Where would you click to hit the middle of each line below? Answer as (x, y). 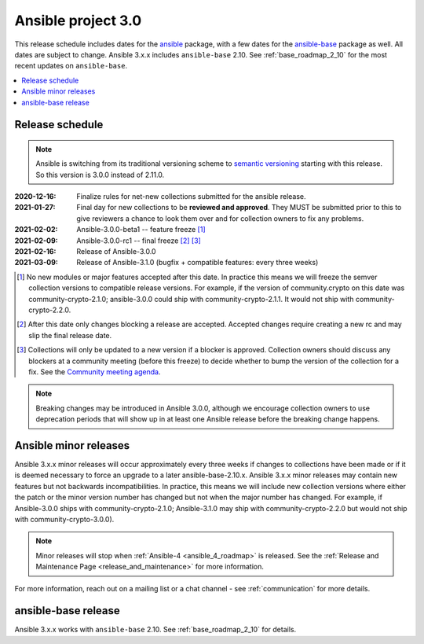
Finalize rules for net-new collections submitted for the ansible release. (191, 197)
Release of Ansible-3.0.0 (116, 252)
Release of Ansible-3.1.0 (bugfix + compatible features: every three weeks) (197, 263)
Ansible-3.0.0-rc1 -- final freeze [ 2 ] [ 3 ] (139, 241)
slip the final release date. (70, 335)
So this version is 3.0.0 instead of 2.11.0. (100, 175)
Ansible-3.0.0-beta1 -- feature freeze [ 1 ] (141, 230)
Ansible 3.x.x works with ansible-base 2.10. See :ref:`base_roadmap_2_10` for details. (155, 630)
